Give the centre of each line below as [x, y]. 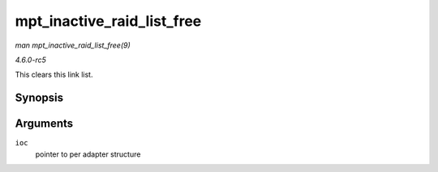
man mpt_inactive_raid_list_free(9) [73, 45]
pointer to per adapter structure [88, 154]
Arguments [44, 124]
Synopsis [39, 98]
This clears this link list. [54, 75]
